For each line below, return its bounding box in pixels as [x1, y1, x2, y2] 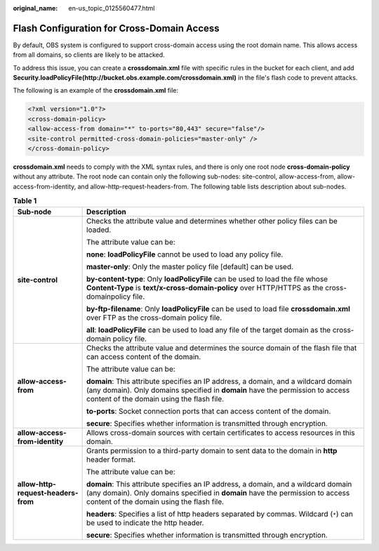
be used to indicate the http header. [86, 517, 204, 527]
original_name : [13, 4, 58, 12]
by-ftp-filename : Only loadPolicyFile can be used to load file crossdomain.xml [86, 304, 350, 313]
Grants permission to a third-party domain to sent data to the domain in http [86, 446, 338, 455]
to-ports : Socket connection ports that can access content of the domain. [86, 406, 331, 416]
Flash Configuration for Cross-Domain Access [13, 22, 220, 34]
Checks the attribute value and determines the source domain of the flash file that [86, 343, 357, 353]
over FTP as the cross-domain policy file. [86, 313, 222, 323]
